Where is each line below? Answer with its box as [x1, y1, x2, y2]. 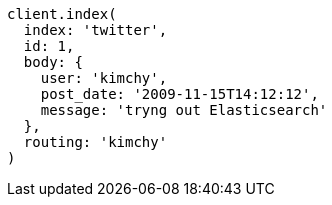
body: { [23, 54, 83, 70]
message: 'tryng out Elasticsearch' [40, 102, 328, 118]
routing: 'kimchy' [23, 134, 168, 150]
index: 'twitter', [23, 22, 168, 38]
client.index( [7, 6, 117, 22]
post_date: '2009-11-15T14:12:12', [40, 86, 319, 102]
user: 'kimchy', [40, 70, 168, 86]
